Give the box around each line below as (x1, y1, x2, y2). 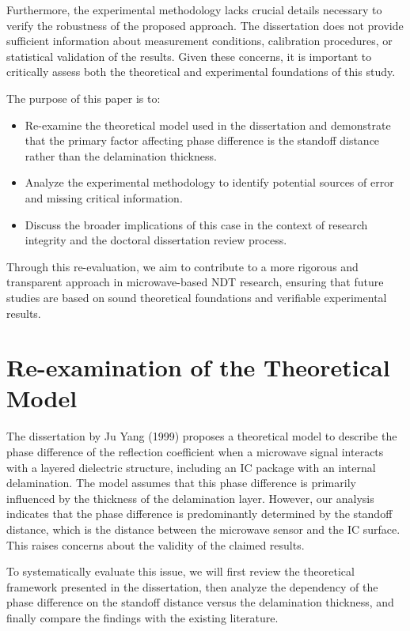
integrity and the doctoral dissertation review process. (25, 232, 287, 248)
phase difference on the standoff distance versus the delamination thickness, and (6, 594, 394, 610)
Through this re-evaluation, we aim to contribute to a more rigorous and (6, 258, 359, 274)
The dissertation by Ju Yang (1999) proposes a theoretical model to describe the (6, 428, 397, 444)
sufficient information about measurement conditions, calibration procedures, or (6, 32, 393, 49)
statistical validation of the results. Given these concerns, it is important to (6, 47, 372, 64)
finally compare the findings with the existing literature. (6, 609, 279, 625)
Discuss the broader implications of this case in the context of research (25, 216, 368, 232)
